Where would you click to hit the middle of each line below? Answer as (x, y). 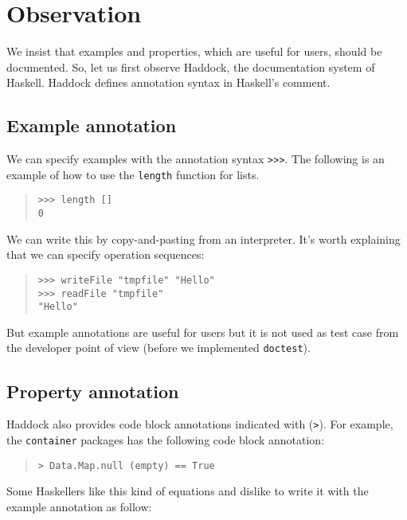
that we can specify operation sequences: (106, 254)
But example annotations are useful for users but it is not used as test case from (203, 332)
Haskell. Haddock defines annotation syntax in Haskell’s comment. (168, 82)
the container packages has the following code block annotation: (166, 440)
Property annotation (93, 391)
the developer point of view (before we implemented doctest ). (158, 348)
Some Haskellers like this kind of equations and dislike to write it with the (188, 491)
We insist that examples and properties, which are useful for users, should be (194, 51)
